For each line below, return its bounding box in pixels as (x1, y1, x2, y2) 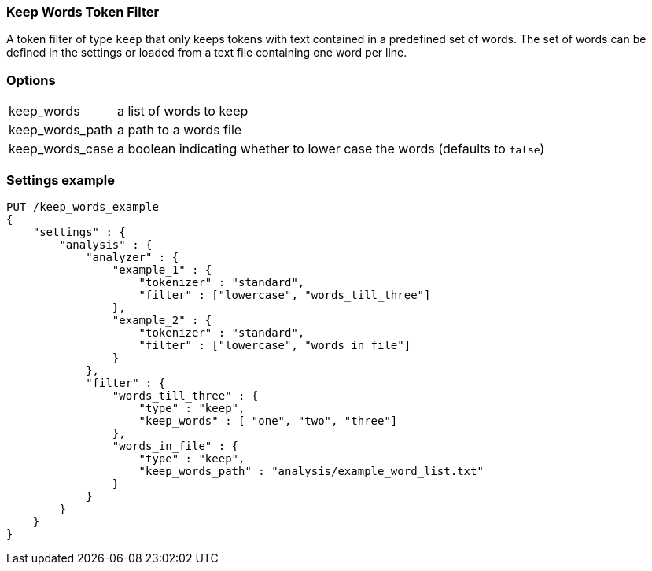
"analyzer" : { (86, 250, 179, 263)
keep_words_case (9, 141, 114, 157)
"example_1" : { (112, 263, 212, 276)
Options (6, 72, 56, 88)
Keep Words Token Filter (6, 4, 160, 20)
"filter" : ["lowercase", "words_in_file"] (138, 338, 411, 352)
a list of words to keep (116, 103, 249, 120)
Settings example (6, 171, 116, 188)
